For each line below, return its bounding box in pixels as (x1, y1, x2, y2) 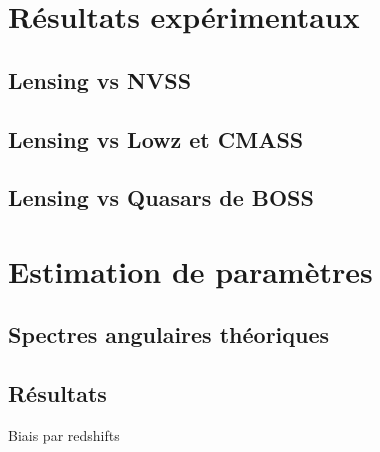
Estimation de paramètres (8, 250, 373, 291)
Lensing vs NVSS (8, 64, 192, 95)
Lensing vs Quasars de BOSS (8, 182, 314, 213)
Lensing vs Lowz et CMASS (8, 123, 304, 154)
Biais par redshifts (8, 425, 120, 446)
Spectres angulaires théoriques (8, 319, 330, 350)
